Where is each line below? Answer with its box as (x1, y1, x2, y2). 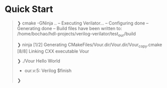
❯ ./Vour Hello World (17, 57, 60, 63)
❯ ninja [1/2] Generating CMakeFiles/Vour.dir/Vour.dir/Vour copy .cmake (17, 41, 162, 48)
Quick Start (5, 3, 53, 15)
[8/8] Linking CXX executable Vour (17, 48, 90, 54)
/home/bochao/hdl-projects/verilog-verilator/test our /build (17, 30, 136, 38)
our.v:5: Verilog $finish (24, 67, 71, 73)
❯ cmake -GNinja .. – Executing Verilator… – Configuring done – (17, 20, 149, 26)
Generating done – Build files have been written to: (17, 25, 122, 31)
